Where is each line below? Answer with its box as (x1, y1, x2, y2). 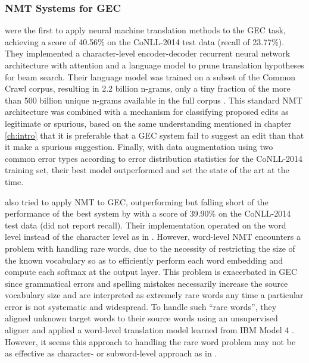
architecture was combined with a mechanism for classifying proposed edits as (5, 105, 289, 118)
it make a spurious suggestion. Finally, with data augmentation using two (5, 140, 273, 153)
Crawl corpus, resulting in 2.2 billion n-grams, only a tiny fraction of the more (5, 82, 291, 95)
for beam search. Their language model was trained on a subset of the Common (5, 70, 296, 83)
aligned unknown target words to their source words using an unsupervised (5, 312, 278, 324)
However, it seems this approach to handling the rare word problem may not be (5, 335, 296, 348)
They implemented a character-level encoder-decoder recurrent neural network (5, 47, 291, 60)
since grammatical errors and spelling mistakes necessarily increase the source (5, 277, 288, 289)
